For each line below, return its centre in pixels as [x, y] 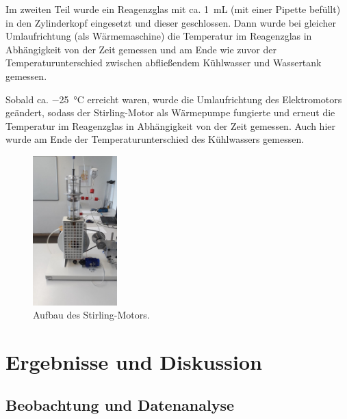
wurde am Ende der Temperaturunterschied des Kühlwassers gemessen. [155, 139]
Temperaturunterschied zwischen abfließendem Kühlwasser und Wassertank [164, 63]
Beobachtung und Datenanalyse [120, 405]
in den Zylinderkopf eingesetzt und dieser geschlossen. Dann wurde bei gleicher [171, 22]
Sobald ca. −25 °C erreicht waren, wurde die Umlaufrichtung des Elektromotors [174, 99]
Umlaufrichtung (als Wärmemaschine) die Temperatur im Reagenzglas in [159, 36]
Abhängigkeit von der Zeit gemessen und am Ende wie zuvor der [141, 49]
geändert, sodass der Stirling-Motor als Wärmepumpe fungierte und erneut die [170, 112]
